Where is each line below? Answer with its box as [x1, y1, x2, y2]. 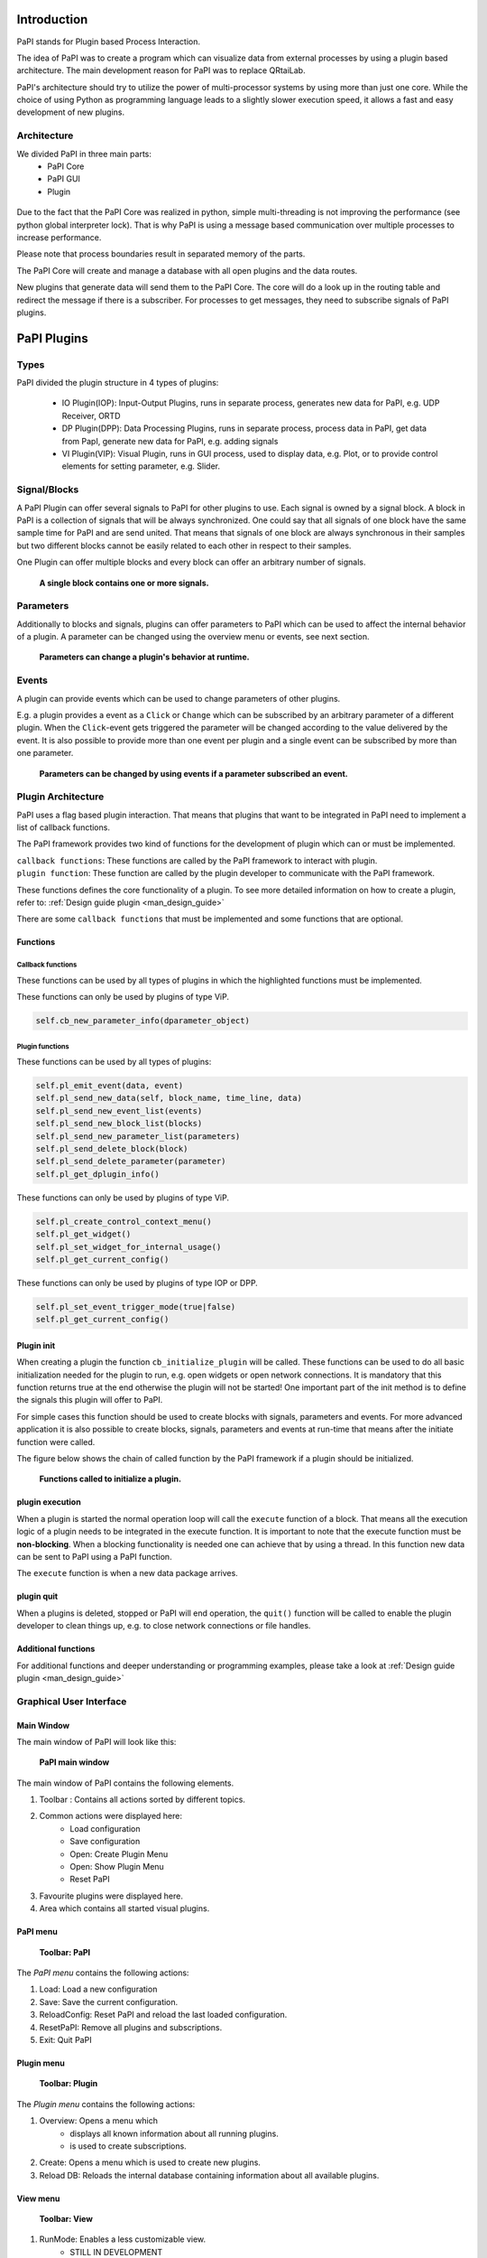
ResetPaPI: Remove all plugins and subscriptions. [39, 2021, 223, 2032]
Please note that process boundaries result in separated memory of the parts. [16, 248, 306, 259]
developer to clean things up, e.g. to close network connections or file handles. [16, 1620, 311, 1631]
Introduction [16, 12, 88, 27]
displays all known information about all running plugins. [69, 2128, 279, 2139]
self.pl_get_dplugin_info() [35, 1169, 160, 1179]
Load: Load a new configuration [39, 1983, 158, 1995]
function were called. [16, 1436, 96, 1447]
